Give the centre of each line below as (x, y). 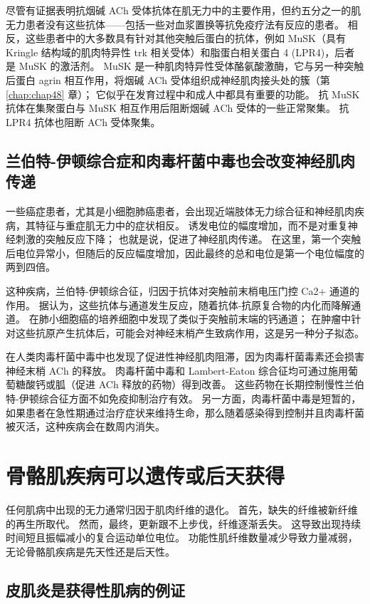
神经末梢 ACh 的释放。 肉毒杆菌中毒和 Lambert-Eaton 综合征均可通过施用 (177, 370)
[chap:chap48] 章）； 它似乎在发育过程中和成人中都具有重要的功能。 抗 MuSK (183, 94)
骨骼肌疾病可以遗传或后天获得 (146, 475)
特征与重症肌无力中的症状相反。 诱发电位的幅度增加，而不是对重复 (191, 225)
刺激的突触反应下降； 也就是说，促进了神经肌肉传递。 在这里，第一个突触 (188, 239)
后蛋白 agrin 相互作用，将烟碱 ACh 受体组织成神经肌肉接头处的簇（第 (168, 79)
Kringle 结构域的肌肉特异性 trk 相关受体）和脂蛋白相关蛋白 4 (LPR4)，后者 (180, 52)
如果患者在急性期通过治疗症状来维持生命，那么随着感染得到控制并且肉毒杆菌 (185, 412)
